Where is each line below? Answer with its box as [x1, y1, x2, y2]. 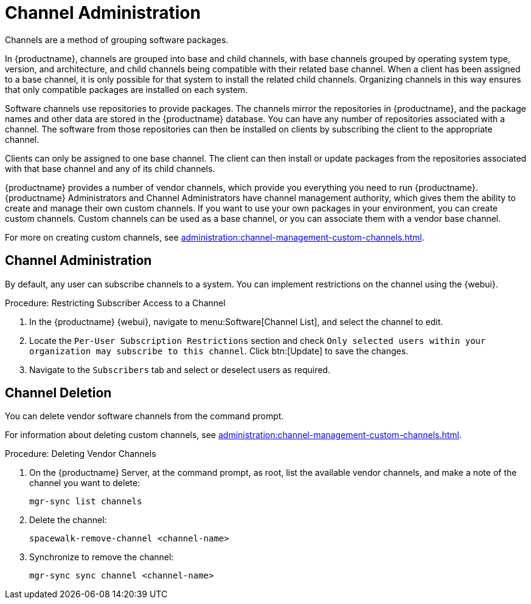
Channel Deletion [5, 385, 112, 401]
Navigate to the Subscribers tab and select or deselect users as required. [29, 364, 330, 375]
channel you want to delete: [29, 478, 141, 489]
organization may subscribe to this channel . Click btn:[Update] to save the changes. [29, 345, 409, 356]
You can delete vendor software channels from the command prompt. [5, 411, 284, 422]
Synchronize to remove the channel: [29, 552, 174, 563]
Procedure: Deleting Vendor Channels [5, 448, 156, 459]
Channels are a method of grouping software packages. [5, 34, 229, 45]
